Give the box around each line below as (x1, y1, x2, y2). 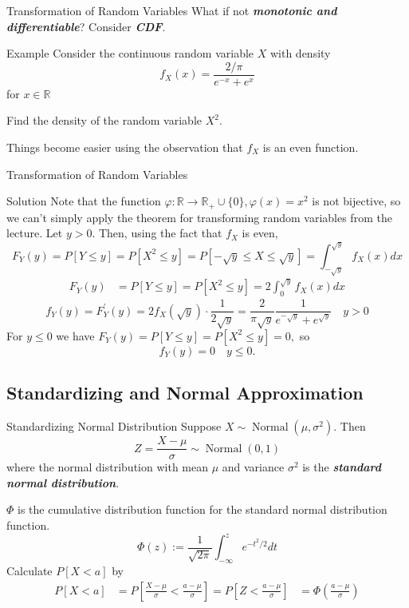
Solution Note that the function (6, 193, 161, 209)
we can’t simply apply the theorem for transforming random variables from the (6, 209, 392, 225)
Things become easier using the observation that (6, 139, 243, 156)
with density (269, 45, 331, 62)
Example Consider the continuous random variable (6, 45, 254, 62)
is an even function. (262, 139, 359, 156)
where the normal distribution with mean (6, 459, 208, 475)
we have (56, 327, 95, 344)
